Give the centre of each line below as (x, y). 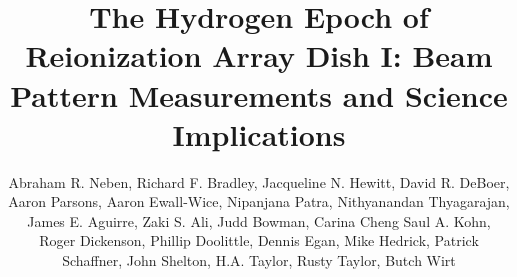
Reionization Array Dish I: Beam (259, 55)
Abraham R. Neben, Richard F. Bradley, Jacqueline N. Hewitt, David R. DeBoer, (259, 181)
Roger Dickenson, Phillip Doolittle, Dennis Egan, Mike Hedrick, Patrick (259, 240)
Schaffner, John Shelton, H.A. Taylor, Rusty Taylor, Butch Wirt (259, 260)
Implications (259, 133)
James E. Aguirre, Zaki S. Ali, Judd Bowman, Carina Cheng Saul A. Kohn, (259, 220)
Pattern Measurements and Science (259, 94)
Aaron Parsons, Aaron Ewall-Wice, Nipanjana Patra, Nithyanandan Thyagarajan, (259, 201)
